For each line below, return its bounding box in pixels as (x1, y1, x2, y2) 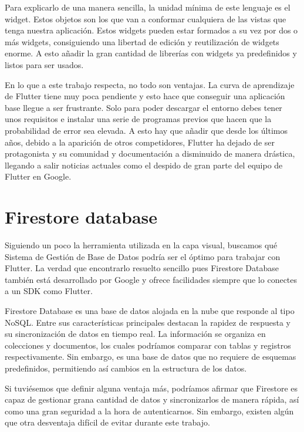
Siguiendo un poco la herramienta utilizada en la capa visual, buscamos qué (5, 239, 278, 251)
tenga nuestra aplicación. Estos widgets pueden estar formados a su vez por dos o (5, 24, 298, 36)
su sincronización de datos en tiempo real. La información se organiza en (5, 328, 266, 340)
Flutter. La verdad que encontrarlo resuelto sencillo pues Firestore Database (5, 262, 279, 274)
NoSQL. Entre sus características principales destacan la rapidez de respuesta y (5, 316, 291, 328)
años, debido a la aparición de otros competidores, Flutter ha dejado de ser (5, 136, 275, 148)
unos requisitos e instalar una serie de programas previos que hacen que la (5, 113, 272, 125)
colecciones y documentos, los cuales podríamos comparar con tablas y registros (5, 339, 291, 351)
